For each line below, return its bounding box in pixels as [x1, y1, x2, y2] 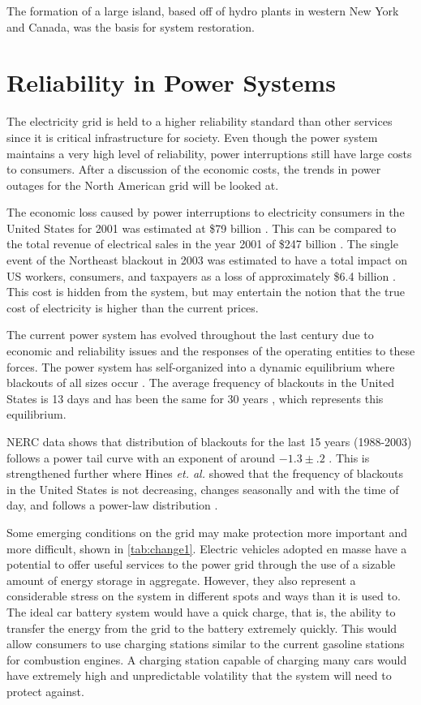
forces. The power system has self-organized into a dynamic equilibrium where [6, 358, 395, 375]
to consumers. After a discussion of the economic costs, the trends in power [6, 161, 381, 178]
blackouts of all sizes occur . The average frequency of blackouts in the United [6, 374, 394, 391]
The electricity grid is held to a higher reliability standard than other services [6, 113, 393, 130]
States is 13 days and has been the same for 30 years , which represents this [6, 389, 384, 406]
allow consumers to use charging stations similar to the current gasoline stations [6, 635, 405, 652]
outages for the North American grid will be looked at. [6, 176, 279, 193]
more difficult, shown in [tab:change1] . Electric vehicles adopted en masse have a [6, 539, 407, 557]
